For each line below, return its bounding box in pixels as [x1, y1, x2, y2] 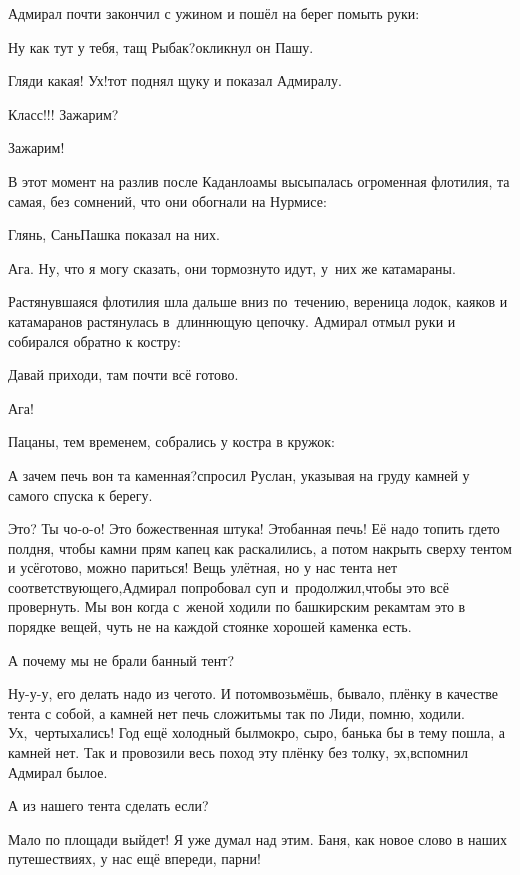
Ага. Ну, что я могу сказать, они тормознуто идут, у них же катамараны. [8, 257, 456, 278]
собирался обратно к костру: [8, 330, 181, 351]
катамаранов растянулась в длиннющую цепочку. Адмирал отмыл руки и [8, 310, 456, 331]
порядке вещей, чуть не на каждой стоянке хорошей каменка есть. [8, 616, 412, 637]
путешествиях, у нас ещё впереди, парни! [8, 848, 261, 869]
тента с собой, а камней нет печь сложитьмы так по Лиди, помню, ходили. [8, 702, 465, 723]
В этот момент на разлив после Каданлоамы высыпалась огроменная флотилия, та [8, 170, 510, 191]
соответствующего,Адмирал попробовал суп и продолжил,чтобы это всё [8, 576, 449, 597]
